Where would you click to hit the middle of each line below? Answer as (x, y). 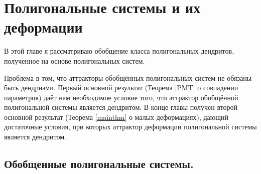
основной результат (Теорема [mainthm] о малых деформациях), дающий (116, 117)
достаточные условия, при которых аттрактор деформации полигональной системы (130, 127)
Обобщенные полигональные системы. (99, 164)
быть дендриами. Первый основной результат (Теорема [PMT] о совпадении (121, 88)
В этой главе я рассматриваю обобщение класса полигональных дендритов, (119, 51)
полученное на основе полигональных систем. (75, 60)
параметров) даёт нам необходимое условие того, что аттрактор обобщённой (121, 97)
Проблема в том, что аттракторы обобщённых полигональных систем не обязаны (128, 77)
